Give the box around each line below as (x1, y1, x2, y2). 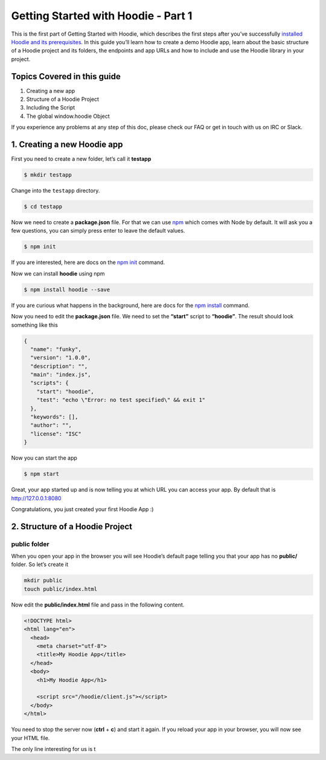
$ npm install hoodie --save (24, 286, 110, 293)
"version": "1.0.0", (30, 354, 91, 361)
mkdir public (24, 577, 63, 584)
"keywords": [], (30, 414, 78, 420)
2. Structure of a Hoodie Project (11, 521, 133, 532)
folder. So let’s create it (11, 561, 69, 568)
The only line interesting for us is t (11, 745, 96, 752)
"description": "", (30, 362, 88, 370)
